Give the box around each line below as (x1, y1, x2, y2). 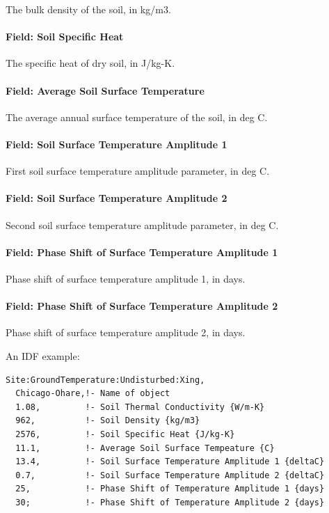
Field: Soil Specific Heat (6, 29, 124, 44)
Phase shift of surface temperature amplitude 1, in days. (6, 271, 246, 285)
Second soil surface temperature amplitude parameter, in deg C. (6, 217, 279, 232)
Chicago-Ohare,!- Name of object (15, 388, 170, 399)
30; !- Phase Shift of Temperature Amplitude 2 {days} (15, 497, 325, 507)
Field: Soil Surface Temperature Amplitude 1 (6, 136, 227, 151)
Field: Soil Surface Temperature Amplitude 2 (6, 191, 227, 205)
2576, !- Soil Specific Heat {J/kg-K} (15, 429, 235, 439)
